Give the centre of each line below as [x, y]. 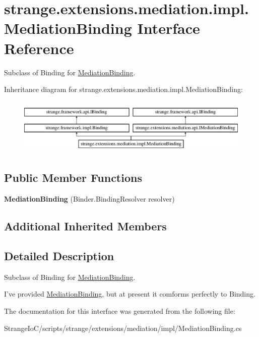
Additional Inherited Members [85, 226]
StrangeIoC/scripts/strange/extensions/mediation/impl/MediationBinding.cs [123, 328]
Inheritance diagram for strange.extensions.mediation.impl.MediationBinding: [123, 89]
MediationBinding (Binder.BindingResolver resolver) [89, 199]
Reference [39, 48]
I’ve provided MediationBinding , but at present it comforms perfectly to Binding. [130, 294]
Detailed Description [59, 255]
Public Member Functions [73, 178]
